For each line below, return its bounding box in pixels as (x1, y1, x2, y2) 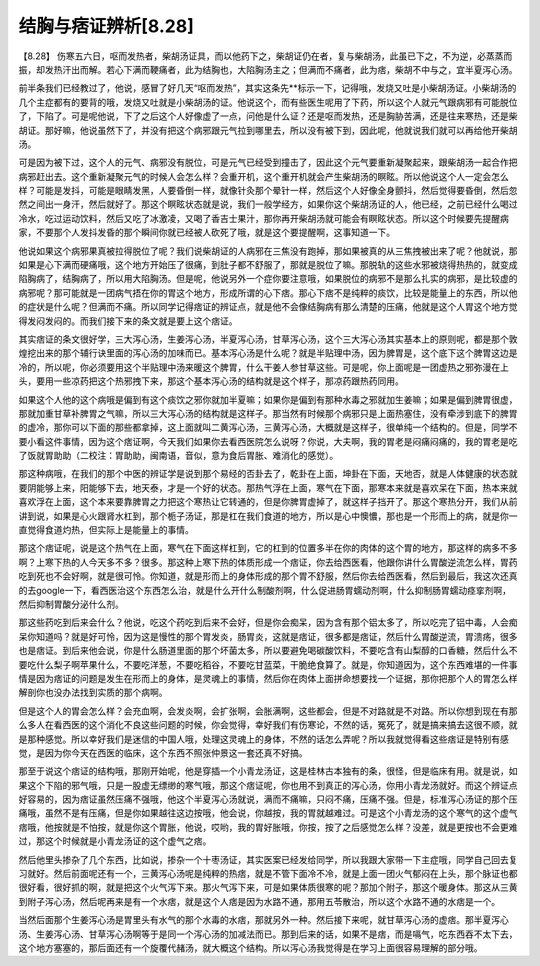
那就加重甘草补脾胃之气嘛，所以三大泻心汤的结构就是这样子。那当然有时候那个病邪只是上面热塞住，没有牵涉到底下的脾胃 (18, 407, 518, 419)
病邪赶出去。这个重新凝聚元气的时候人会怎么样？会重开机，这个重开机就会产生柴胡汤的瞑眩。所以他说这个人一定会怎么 (18, 170, 509, 182)
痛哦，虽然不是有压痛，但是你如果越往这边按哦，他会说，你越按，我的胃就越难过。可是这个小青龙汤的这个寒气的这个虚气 (18, 807, 518, 819)
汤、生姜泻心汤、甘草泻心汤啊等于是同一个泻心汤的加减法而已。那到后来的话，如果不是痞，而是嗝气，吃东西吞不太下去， (18, 928, 518, 940)
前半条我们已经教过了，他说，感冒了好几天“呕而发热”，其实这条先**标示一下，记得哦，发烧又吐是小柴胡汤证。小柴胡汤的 (18, 82, 517, 94)
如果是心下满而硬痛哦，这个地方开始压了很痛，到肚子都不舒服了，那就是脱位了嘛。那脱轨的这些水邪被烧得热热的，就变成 (18, 259, 518, 271)
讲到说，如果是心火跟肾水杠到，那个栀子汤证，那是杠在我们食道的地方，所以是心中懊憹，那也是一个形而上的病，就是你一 (18, 510, 518, 522)
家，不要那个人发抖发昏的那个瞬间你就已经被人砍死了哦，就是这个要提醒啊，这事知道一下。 (18, 226, 395, 239)
